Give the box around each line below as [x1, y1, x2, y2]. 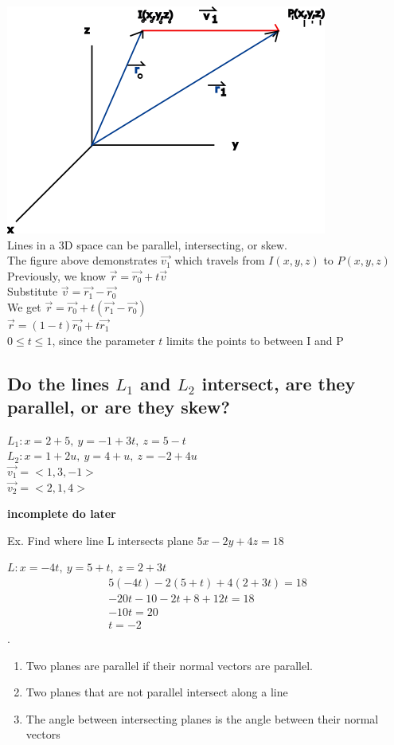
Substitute [7, 283, 58, 300]
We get [7, 298, 41, 315]
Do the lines [7, 371, 109, 395]
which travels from [174, 252, 265, 269]
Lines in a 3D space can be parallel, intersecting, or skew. [7, 236, 287, 253]
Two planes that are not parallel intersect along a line [25, 684, 288, 700]
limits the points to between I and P [166, 331, 344, 348]
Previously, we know [7, 267, 106, 284]
